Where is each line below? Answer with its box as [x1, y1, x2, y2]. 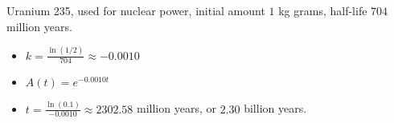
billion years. [244, 100, 307, 117]
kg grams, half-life [278, 2, 367, 18]
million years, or [137, 100, 216, 117]
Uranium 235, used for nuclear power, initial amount [6, 2, 265, 18]
